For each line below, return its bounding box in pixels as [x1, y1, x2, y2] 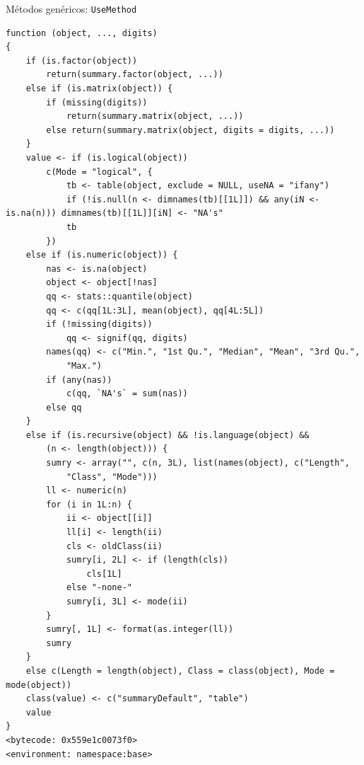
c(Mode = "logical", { [46, 166, 153, 177]
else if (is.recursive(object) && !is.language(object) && [25, 430, 310, 440]
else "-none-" [66, 582, 132, 593]
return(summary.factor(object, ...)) [46, 69, 223, 80]
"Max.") [66, 360, 102, 371]
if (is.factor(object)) [25, 55, 138, 66]
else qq [46, 402, 82, 413]
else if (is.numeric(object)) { [25, 250, 178, 260]
